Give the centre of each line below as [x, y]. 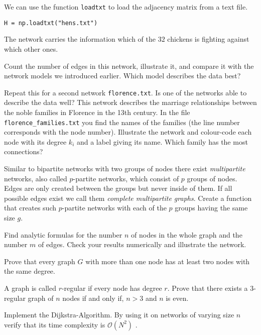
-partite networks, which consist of [126, 178]
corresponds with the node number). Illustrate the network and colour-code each [128, 132]
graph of [41, 298]
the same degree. [30, 271]
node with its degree [35, 141]
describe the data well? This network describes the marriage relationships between [130, 102]
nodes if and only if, [93, 298]
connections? [24, 151]
